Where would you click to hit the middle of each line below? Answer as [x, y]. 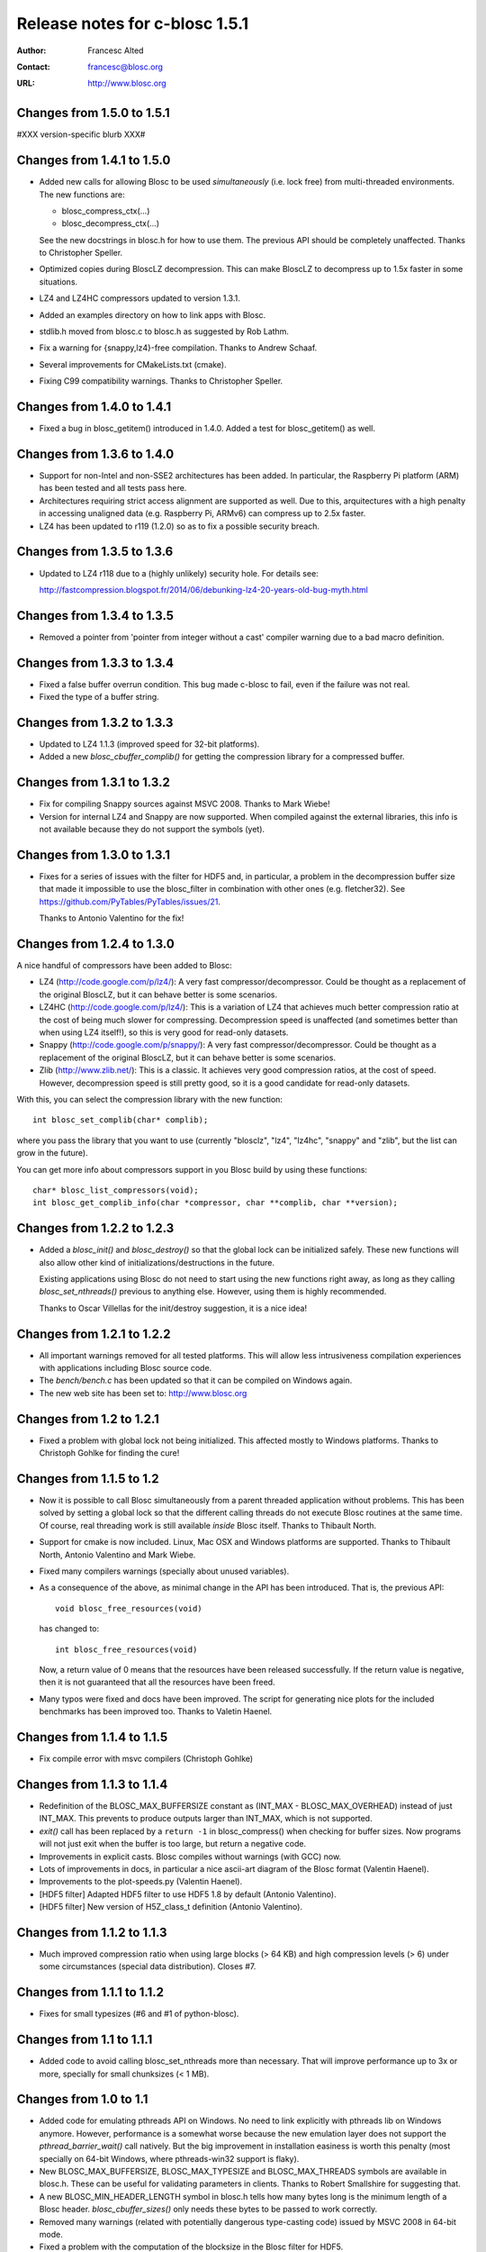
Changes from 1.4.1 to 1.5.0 [94, 161]
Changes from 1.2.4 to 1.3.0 [95, 944]
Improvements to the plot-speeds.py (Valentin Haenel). [141, 1882]
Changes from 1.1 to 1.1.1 [85, 2040]
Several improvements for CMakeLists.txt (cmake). [133, 364]
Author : [31, 50]
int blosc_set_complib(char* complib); [121, 1120]
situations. [58, 281]
